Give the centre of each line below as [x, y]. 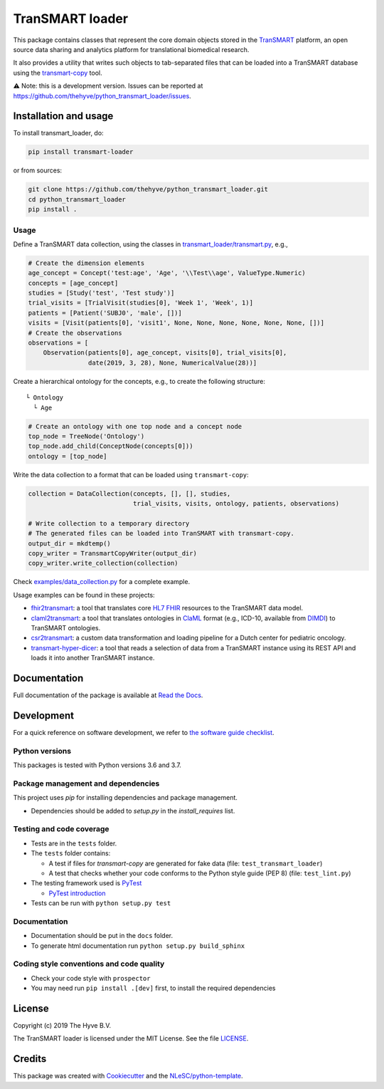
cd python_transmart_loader [77, 199]
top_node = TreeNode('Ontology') [86, 436]
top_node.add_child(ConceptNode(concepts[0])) [111, 446]
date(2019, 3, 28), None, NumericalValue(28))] [172, 363]
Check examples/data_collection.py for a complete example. [102, 582]
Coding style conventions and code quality [89, 964]
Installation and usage [63, 116]
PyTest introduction [77, 893]
